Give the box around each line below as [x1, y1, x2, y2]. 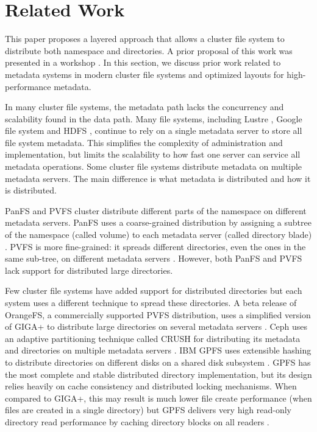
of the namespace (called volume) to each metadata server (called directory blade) [5, 228, 312, 241]
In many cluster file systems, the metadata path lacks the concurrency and [5, 100, 284, 113]
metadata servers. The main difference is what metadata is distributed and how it [5, 172, 311, 184]
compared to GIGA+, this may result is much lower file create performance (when [5, 391, 312, 404]
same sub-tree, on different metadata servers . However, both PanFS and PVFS [5, 252, 302, 265]
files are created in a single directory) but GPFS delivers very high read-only [5, 403, 292, 416]
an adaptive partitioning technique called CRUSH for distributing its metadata [5, 332, 301, 344]
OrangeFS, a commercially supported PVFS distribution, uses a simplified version [5, 308, 311, 321]
